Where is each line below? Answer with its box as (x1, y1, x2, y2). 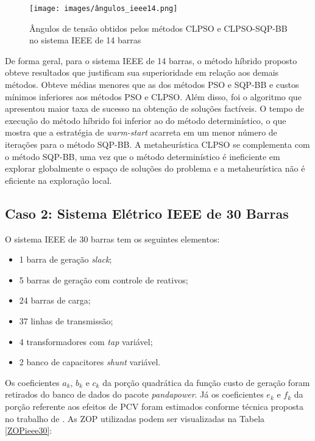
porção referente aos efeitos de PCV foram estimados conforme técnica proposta (5, 399, 303, 412)
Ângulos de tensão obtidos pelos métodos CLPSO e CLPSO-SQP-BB (29, 21, 288, 34)
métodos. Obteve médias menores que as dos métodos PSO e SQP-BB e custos (5, 78, 299, 91)
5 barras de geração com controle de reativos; (19, 273, 188, 286)
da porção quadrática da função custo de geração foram (102, 376, 310, 388)
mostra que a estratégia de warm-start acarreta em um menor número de (5, 126, 277, 139)
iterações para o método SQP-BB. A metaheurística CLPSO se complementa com (5, 138, 310, 150)
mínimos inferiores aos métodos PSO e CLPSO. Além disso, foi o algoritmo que (5, 90, 302, 103)
